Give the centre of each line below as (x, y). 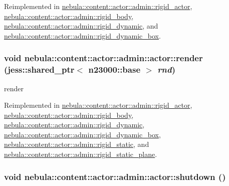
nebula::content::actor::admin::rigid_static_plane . (81, 154)
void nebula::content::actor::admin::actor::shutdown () (115, 176)
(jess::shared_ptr (39, 69)
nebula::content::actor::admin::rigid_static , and (77, 144)
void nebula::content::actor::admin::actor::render (103, 58)
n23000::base (114, 69)
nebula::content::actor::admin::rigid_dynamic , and (81, 26)
